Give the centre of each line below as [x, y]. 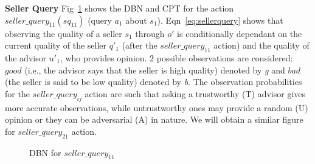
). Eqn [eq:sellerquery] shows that [220, 20]
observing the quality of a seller [64, 33]
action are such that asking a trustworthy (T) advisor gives [195, 93]
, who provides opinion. [103, 57]
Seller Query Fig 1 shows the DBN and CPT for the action [119, 8]
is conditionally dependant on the [240, 33]
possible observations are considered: [225, 57]
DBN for [45, 152]
